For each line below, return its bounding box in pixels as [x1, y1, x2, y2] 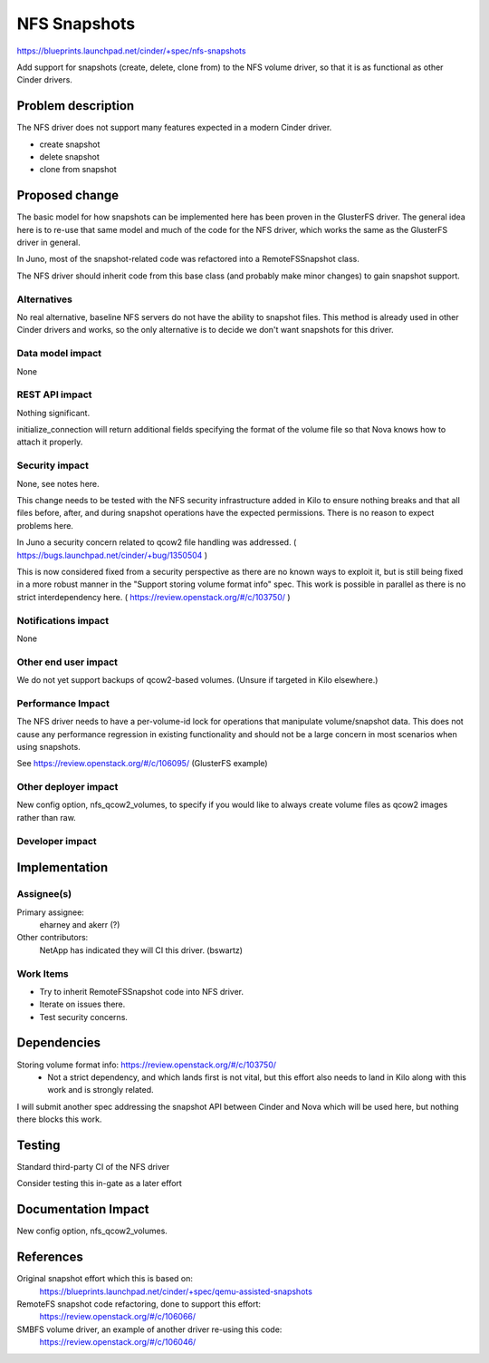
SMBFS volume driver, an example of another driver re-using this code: [16, 1324, 283, 1335]
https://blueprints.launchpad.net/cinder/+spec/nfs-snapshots [16, 45, 246, 56]
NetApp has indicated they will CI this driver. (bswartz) [39, 944, 244, 956]
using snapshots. [16, 741, 81, 752]
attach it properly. [16, 436, 83, 448]
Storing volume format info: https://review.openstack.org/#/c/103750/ [16, 1059, 276, 1070]
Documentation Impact [16, 1202, 149, 1217]
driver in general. [16, 237, 81, 248]
